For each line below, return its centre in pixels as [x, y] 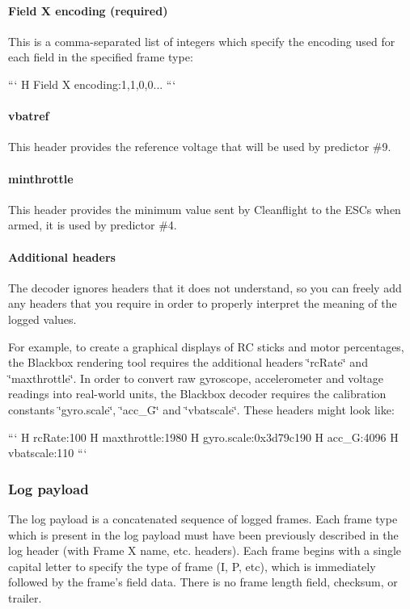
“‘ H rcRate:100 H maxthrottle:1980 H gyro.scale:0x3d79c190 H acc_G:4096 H [203, 437]
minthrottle [41, 178]
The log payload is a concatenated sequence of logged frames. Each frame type [203, 518]
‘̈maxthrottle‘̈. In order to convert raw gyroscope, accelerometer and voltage [196, 378]
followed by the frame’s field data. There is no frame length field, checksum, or [203, 582]
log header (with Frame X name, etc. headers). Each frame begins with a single [205, 550]
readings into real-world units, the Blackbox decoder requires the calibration [197, 394]
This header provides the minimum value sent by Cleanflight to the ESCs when [205, 209]
